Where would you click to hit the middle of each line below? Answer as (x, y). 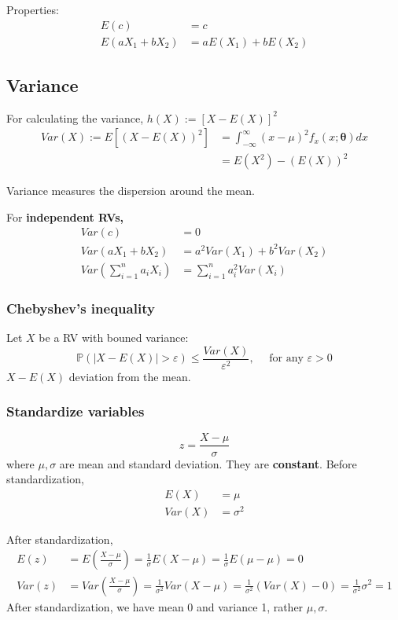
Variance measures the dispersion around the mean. (131, 191)
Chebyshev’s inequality (81, 308)
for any (286, 359)
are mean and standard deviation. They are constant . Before (208, 463)
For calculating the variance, (75, 117)
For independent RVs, (65, 216)
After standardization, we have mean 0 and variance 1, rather (155, 606)
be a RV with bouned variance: (114, 338)
